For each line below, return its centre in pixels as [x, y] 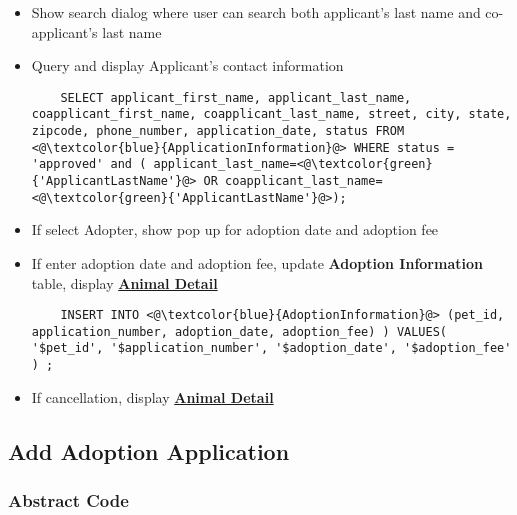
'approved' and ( [89, 164]
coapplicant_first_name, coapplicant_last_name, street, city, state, [271, 114]
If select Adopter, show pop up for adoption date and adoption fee [235, 229]
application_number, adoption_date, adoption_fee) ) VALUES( [239, 331]
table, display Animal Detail [124, 282]
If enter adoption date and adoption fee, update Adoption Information [257, 262]
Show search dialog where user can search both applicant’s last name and [256, 12]
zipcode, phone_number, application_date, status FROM [218, 131]
